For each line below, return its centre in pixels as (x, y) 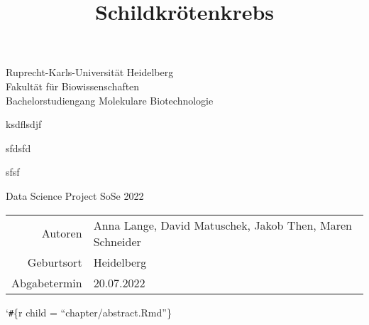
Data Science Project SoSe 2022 (75, 195)
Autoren (62, 233)
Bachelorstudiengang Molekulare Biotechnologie (110, 100)
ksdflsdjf (24, 124)
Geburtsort (55, 262)
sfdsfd (18, 148)
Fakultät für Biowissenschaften (73, 86)
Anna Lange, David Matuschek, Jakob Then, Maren (223, 225)
